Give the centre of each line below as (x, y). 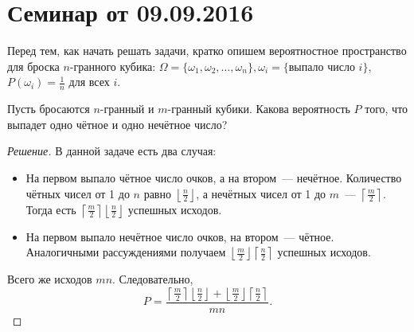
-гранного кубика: (113, 66)
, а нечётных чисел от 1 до (261, 193)
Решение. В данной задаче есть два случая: (112, 151)
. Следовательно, (153, 279)
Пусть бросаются (49, 109)
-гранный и (127, 109)
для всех (89, 82)
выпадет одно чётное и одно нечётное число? (117, 124)
